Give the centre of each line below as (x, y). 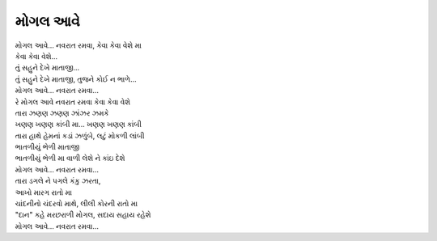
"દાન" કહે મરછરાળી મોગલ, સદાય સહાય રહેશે (83, 215)
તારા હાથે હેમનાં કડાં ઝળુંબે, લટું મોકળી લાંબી (80, 135)
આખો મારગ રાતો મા (44, 192)
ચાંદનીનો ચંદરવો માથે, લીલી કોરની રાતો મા (76, 204)
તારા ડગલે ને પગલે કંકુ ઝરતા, (58, 181)
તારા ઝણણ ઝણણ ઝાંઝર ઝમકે (62, 112)
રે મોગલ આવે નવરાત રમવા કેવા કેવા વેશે (73, 102)
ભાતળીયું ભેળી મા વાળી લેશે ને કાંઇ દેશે (70, 159)
